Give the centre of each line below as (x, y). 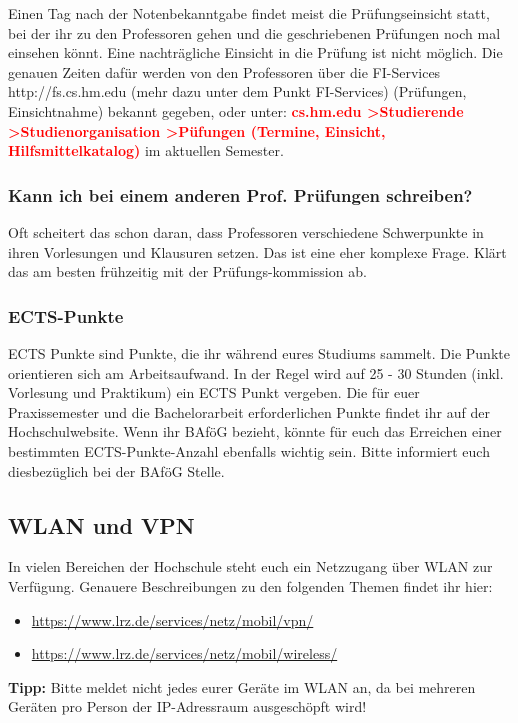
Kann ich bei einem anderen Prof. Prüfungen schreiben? (240, 194)
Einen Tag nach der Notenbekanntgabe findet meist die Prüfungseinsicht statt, (249, 13)
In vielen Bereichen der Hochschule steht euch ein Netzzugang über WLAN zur (250, 566)
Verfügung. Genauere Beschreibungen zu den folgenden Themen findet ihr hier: (250, 585)
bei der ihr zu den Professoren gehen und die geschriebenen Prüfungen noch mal (254, 32)
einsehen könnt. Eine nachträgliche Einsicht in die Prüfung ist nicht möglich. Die (255, 52)
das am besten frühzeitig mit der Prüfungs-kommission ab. (187, 271)
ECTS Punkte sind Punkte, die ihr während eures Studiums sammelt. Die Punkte (259, 352)
